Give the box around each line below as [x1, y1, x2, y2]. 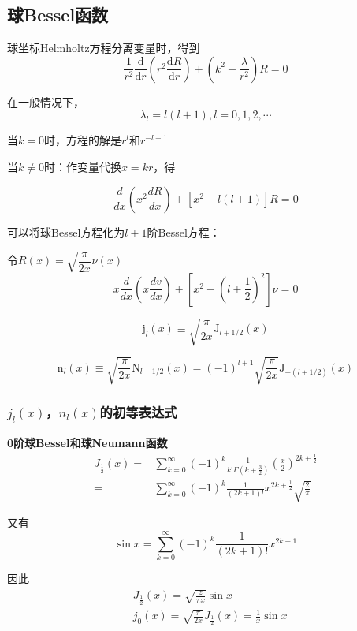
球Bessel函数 [7, 2, 109, 27]
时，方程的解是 [43, 132, 121, 148]
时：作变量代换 [43, 158, 121, 174]
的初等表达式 [99, 401, 177, 421]
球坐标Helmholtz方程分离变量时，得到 [7, 39, 200, 56]
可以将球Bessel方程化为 [7, 223, 125, 240]
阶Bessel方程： [147, 223, 221, 240]
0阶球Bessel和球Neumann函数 [7, 435, 168, 451]
